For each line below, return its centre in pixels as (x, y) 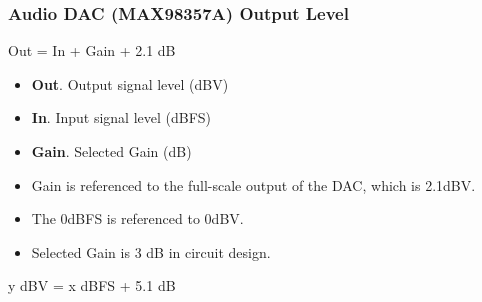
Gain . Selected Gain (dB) (111, 151)
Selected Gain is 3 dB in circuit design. (151, 251)
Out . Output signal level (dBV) (130, 83)
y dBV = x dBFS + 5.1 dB (92, 285)
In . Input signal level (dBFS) (121, 117)
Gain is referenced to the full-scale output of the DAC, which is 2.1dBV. (253, 184)
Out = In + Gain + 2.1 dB (92, 50)
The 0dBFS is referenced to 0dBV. (137, 218)
